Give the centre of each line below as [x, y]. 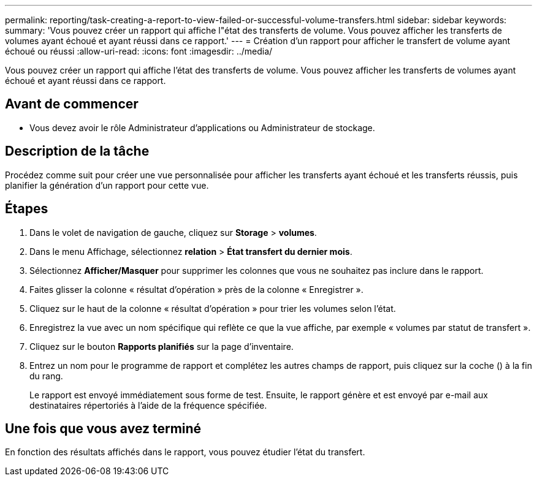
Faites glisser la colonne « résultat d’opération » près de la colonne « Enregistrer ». [196, 289]
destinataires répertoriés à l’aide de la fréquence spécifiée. [148, 405]
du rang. [46, 376]
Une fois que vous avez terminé [103, 428]
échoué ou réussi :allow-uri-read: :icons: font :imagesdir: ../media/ [139, 51]
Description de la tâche [77, 151]
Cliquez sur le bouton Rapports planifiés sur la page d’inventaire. [162, 346]
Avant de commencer [72, 104]
